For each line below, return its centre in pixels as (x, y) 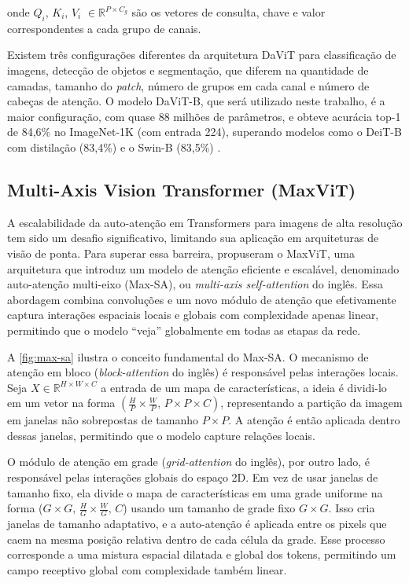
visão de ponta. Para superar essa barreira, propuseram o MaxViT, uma (181, 253)
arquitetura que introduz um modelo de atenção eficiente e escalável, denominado (203, 268)
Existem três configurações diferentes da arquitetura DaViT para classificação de (202, 55)
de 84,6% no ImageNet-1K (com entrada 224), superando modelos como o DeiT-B (204, 132)
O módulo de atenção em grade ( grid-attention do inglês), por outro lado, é (188, 462)
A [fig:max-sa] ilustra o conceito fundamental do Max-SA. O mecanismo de (188, 356)
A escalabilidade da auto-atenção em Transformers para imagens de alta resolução (205, 222)
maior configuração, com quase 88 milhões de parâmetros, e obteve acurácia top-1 (204, 116)
